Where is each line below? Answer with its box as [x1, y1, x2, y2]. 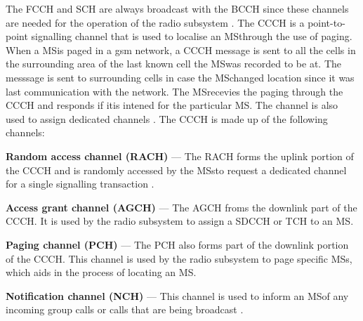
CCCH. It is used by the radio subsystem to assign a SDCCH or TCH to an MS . [6, 214, 354, 228]
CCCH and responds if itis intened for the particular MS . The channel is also [6, 98, 338, 112]
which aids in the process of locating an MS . [6, 265, 197, 280]
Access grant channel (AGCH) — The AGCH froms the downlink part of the [6, 199, 357, 214]
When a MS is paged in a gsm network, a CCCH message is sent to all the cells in [6, 42, 356, 57]
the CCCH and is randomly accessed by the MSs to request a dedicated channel [6, 162, 347, 177]
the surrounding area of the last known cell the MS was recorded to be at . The [6, 56, 341, 71]
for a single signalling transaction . [6, 176, 154, 191]
